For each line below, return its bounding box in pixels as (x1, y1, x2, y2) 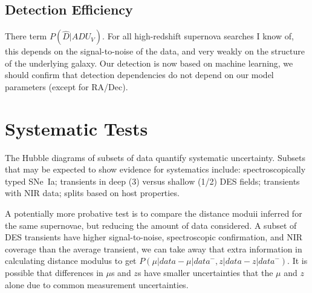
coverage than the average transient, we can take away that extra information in (5, 242, 302, 255)
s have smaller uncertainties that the (137, 266, 273, 279)
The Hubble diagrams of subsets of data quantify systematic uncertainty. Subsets (5, 151, 305, 163)
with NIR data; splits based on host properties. (5, 186, 180, 199)
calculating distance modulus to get (5, 254, 137, 267)
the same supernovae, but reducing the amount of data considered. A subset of (5, 219, 297, 231)
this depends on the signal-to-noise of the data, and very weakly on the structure (5, 45, 305, 58)
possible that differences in (5, 266, 103, 279)
